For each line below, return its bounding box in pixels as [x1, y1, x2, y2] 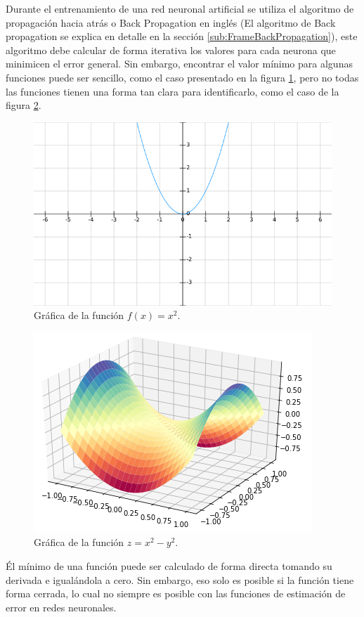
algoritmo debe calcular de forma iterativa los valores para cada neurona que [6, 42, 336, 57]
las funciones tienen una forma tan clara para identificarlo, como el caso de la [6, 84, 339, 98]
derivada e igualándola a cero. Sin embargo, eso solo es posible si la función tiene [6, 572, 354, 587]
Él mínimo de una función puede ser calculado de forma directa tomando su [6, 559, 332, 573]
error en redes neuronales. [6, 599, 117, 614]
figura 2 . [6, 98, 41, 112]
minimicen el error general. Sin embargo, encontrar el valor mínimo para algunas [6, 56, 353, 71]
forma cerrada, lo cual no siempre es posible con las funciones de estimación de [6, 586, 346, 601]
